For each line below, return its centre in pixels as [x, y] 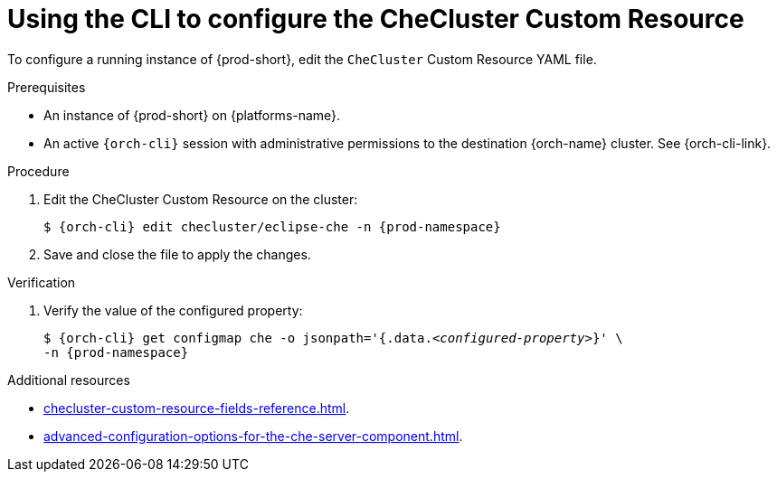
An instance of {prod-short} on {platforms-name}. [192, 115]
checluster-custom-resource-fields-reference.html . [197, 408]
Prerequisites [47, 87]
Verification [42, 282]
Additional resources [69, 380]
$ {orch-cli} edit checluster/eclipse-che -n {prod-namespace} [272, 226]
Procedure [38, 171]
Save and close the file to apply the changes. [177, 254]
